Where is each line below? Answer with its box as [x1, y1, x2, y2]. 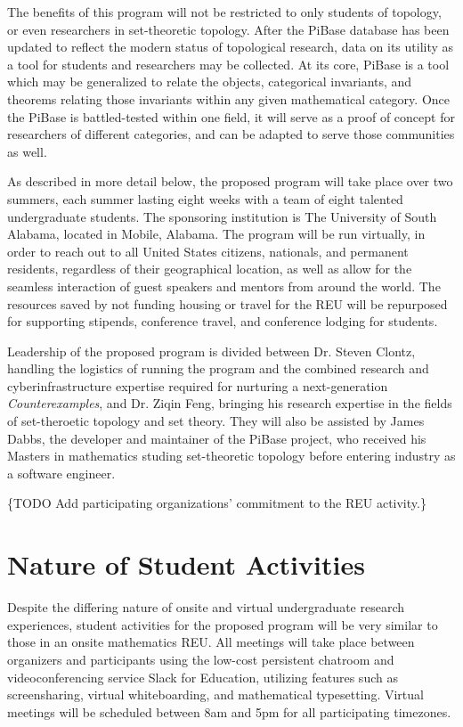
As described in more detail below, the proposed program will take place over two [7, 172, 453, 191]
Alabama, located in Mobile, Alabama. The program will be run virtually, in [7, 225, 426, 243]
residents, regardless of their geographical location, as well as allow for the [7, 259, 412, 278]
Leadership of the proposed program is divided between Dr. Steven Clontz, [7, 341, 416, 360]
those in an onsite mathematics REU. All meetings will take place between [7, 633, 415, 651]
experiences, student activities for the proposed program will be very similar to [7, 615, 438, 633]
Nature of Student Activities [7, 546, 365, 583]
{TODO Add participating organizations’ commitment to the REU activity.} [7, 494, 426, 512]
